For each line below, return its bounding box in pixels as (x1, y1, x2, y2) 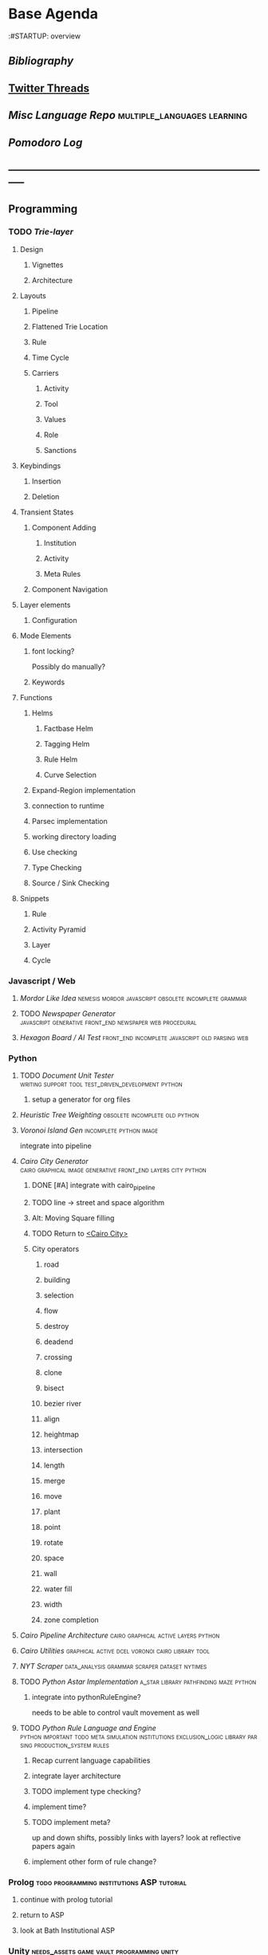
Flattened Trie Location (31, 321, 108, 331)
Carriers (31, 368, 59, 377)
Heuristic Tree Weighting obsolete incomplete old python (19, 1110, 199, 1120)
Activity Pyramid (31, 924, 86, 934)
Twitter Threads (8, 81, 90, 95)
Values (43, 414, 66, 424)
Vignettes (31, 260, 64, 270)
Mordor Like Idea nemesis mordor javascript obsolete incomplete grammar (19, 993, 247, 1003)
